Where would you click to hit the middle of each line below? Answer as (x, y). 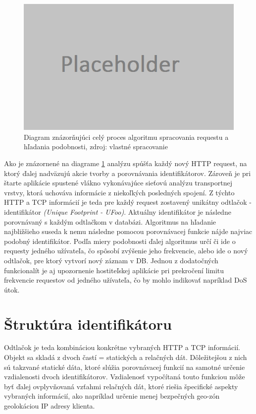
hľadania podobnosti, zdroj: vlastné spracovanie (96, 147)
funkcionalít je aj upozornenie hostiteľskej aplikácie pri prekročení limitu (114, 270)
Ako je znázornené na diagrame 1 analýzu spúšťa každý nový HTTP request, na (126, 163)
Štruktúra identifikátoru (88, 324)
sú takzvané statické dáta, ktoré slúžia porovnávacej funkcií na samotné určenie (125, 367)
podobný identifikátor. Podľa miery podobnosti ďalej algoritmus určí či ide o (120, 241)
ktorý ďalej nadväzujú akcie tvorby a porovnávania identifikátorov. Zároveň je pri (128, 173)
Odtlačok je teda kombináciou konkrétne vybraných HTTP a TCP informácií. (122, 347)
